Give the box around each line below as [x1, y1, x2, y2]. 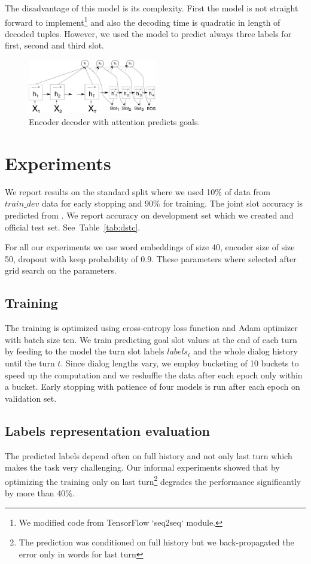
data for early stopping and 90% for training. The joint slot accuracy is [41, 197, 303, 210]
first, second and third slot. [5, 39, 104, 51]
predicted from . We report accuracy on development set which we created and [5, 208, 294, 221]
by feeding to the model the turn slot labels [5, 345, 164, 357]
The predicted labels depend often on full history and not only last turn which [5, 449, 292, 462]
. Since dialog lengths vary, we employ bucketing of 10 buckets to [60, 356, 299, 369]
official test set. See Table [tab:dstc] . [5, 220, 141, 233]
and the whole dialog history [193, 345, 298, 357]
